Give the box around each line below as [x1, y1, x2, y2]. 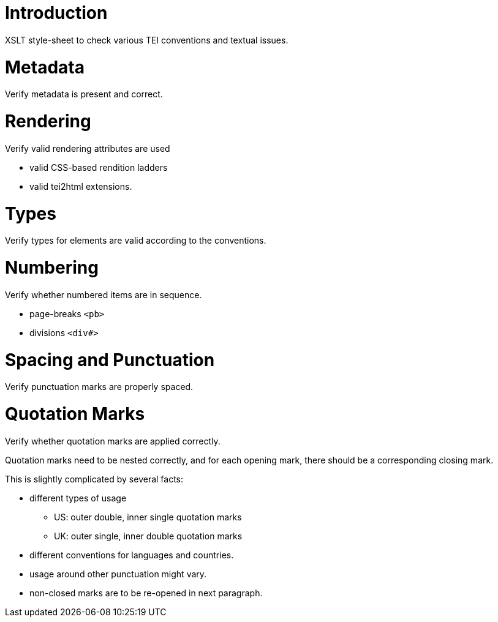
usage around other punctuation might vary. [29, 568, 207, 579]
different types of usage [29, 492, 127, 503]
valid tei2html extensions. [29, 181, 132, 192]
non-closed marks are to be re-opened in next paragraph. [29, 587, 263, 598]
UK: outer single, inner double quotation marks [54, 530, 243, 541]
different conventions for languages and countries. [29, 549, 234, 560]
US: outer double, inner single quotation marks [54, 511, 242, 522]
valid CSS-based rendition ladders [29, 162, 168, 173]
